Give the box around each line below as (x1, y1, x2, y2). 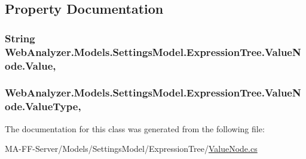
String (5, 30, 35, 45)
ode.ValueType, (5, 99, 81, 114)
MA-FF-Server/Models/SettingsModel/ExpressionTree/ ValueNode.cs (5, 142, 258, 155)
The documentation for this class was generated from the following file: (5, 122, 265, 135)
